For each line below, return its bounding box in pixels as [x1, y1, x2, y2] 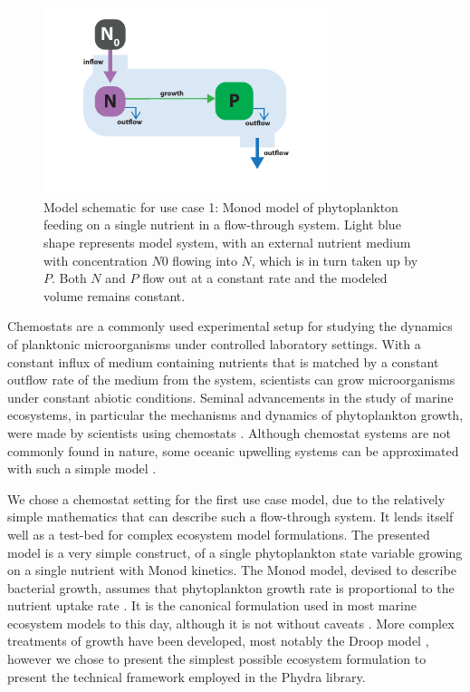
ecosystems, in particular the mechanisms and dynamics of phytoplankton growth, [7, 405, 464, 424]
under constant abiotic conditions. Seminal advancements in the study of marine [7, 387, 454, 406]
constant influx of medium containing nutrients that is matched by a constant [7, 352, 439, 371]
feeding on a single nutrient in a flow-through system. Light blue [43, 215, 401, 234]
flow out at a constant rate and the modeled [142, 268, 388, 288]
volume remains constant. [43, 286, 186, 305]
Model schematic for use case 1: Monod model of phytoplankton [43, 197, 398, 216]
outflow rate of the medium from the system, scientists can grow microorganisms [7, 370, 456, 389]
